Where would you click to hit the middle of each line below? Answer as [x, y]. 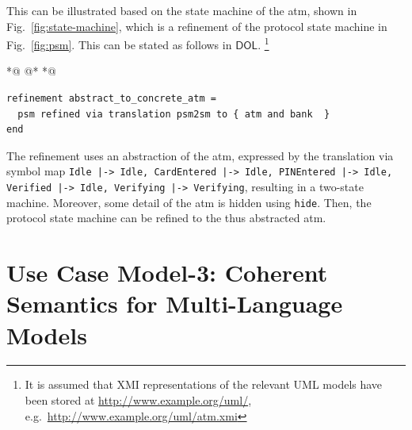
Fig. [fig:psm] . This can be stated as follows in [119, 44]
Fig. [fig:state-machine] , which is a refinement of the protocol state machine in [197, 26]
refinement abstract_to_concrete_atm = [111, 99]
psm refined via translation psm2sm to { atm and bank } [174, 114]
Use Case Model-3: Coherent [167, 273]
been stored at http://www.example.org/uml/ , [138, 400]
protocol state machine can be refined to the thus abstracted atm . [166, 218]
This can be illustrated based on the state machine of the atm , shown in [182, 10]
